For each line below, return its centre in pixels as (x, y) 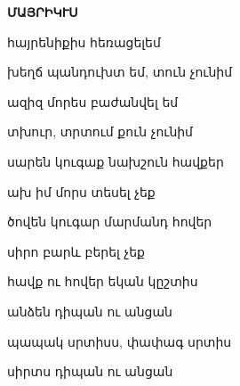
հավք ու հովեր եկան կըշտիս (103, 281)
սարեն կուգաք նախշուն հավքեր (116, 161)
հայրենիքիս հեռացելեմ (84, 41)
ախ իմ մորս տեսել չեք (81, 191)
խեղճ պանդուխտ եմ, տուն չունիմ (120, 72)
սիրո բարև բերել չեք (76, 251)
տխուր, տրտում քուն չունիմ (100, 131)
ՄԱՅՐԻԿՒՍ (43, 12)
